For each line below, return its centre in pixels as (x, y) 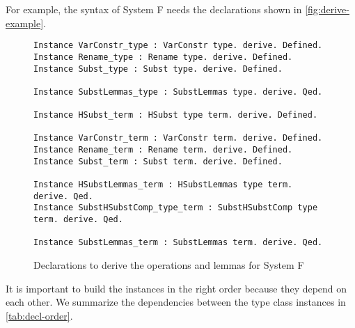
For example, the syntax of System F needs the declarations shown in (154, 9)
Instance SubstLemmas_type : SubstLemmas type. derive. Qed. (178, 92)
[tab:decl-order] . (39, 315)
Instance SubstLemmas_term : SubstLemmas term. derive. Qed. (178, 243)
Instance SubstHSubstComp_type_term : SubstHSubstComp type (176, 208)
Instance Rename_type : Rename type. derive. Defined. (163, 57)
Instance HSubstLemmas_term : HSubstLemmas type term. (163, 185)
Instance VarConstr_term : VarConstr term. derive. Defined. (178, 138)
